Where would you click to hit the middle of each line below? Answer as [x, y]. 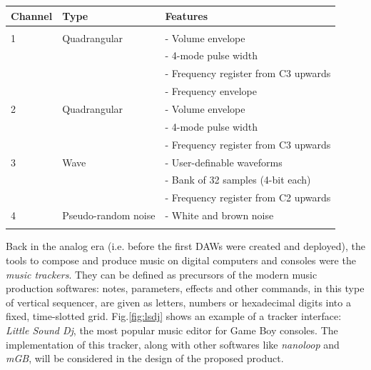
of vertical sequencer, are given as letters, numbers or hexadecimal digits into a [178, 302]
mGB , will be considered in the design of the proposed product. [145, 358]
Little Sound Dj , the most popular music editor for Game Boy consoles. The [172, 330]
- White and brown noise [219, 215]
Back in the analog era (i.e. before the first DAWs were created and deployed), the [185, 246]
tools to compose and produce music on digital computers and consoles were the [181, 260]
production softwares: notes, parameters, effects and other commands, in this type [185, 288]
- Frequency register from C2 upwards [248, 197]
